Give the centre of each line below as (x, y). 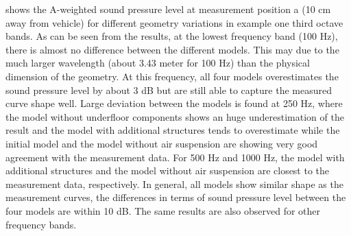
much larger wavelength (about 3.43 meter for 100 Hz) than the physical (158, 63)
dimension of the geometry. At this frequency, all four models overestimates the (172, 76)
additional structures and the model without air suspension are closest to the (168, 170)
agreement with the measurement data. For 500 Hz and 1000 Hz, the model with (175, 157)
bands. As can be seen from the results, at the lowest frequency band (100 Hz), (172, 36)
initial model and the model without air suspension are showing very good (162, 143)
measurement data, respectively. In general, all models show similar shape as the (174, 184)
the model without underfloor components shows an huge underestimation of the (175, 116)
